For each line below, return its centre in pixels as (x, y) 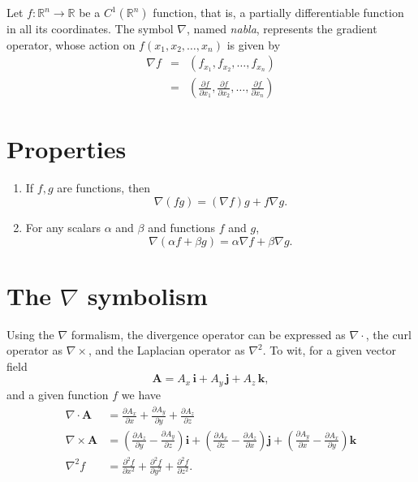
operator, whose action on (71, 44)
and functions (182, 227)
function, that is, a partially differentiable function (278, 12)
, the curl (388, 334)
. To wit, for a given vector (329, 350)
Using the (30, 334)
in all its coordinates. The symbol (90, 28)
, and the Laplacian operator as (166, 350)
